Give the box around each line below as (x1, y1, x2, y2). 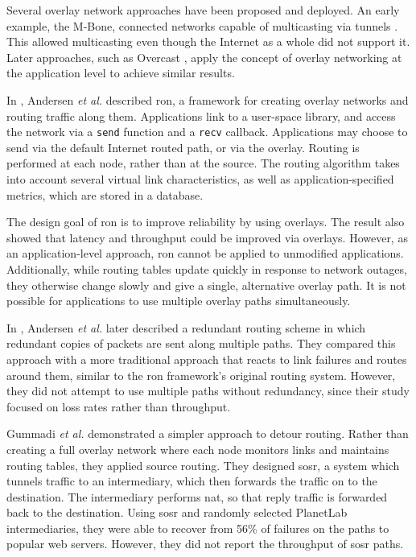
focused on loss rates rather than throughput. (6, 398, 231, 415)
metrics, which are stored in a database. (6, 186, 204, 203)
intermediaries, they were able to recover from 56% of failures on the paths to (6, 519, 389, 536)
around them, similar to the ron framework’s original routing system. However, (6, 366, 396, 383)
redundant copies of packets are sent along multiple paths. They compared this (6, 335, 396, 352)
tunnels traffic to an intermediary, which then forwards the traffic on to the (6, 472, 377, 489)
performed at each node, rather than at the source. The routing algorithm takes (6, 155, 400, 171)
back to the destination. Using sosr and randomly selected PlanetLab (6, 504, 348, 521)
